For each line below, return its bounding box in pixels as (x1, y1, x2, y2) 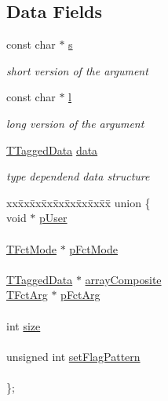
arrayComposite (85, 271, 162, 287)
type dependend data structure (6, 168, 150, 184)
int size (6, 317, 41, 334)
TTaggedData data (6, 141, 98, 158)
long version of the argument (6, 115, 144, 131)
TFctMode (6, 240, 57, 257)
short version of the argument (6, 62, 148, 78)
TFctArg (6, 286, 48, 303)
